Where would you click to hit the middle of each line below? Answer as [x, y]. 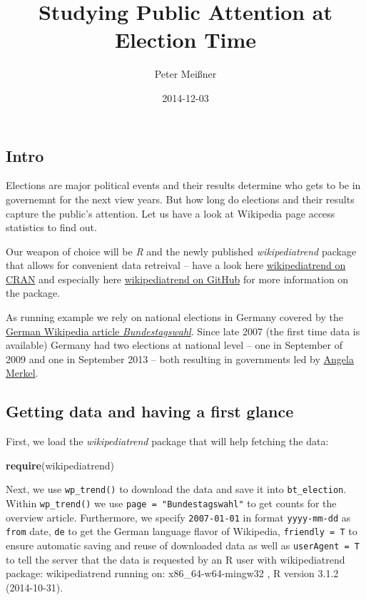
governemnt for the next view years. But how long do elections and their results [180, 199]
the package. [33, 293]
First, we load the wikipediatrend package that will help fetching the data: [167, 441]
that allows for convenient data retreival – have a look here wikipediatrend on [176, 265]
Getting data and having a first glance [150, 411]
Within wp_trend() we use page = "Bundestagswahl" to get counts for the [171, 503]
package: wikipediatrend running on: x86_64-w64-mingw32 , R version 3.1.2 [172, 573]
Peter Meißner [185, 74]
